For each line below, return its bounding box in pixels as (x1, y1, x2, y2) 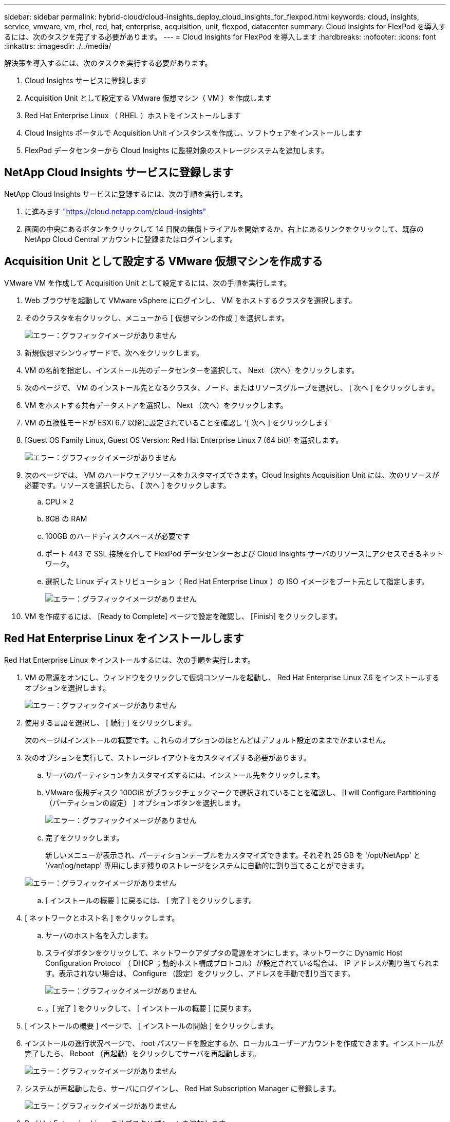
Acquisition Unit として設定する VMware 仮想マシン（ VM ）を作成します (25, 93, 272, 102)
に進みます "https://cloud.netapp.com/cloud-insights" (25, 207, 207, 216)
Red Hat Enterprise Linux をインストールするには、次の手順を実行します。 (4, 655, 255, 664)
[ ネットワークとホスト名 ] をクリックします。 (25, 913, 179, 922)
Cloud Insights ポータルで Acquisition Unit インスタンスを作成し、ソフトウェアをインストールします (25, 128, 363, 137)
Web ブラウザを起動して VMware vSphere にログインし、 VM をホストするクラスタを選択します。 (25, 295, 357, 305)
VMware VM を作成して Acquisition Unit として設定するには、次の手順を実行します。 (4, 278, 291, 287)
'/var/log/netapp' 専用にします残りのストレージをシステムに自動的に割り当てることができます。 (45, 861, 369, 870)
